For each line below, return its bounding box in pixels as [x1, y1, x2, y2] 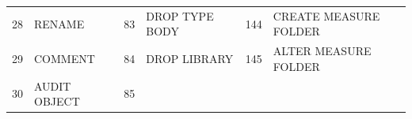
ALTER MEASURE [273, 43, 372, 59]
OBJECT [34, 93, 80, 110]
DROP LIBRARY [146, 50, 234, 66]
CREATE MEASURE [273, 7, 380, 24]
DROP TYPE [146, 7, 214, 24]
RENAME [34, 15, 85, 32]
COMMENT [34, 50, 95, 66]
